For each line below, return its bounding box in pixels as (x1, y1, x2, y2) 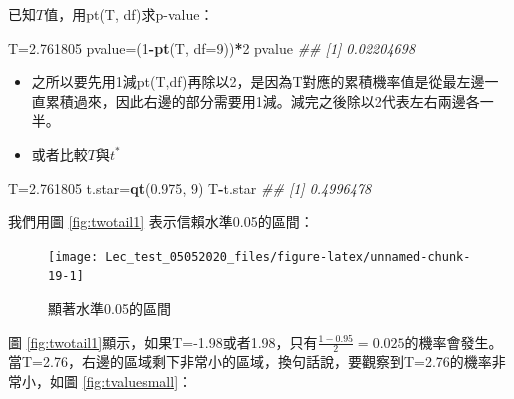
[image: (48, 249, 99, 264)
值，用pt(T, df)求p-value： (44, 4, 214, 24)
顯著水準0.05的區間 (48, 298, 171, 319)
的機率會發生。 (404, 331, 503, 352)
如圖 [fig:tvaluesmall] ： (49, 371, 193, 392)
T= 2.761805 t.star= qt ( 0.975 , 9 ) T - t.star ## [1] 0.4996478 (8, 177, 372, 198)
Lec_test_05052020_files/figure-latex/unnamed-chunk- (105, 249, 471, 264)
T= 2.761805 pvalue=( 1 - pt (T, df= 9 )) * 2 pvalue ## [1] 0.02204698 (8, 37, 416, 58)
